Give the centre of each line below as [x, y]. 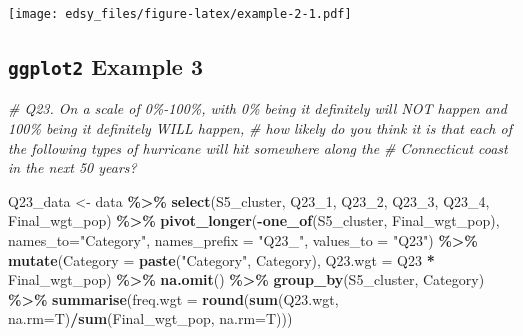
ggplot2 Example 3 [106, 66]
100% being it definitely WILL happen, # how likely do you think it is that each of [260, 128]
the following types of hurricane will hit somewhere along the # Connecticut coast [258, 147]
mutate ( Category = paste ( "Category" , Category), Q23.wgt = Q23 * [221, 259]
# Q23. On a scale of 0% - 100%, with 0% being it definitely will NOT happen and [257, 108]
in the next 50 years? [72, 167]
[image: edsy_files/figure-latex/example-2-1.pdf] [180, 14]
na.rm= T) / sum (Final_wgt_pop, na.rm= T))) [150, 318]
